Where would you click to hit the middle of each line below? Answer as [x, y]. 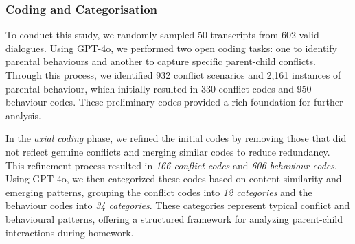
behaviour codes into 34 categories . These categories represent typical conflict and [178, 205]
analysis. [23, 115]
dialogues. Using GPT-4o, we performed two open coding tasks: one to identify [171, 48]
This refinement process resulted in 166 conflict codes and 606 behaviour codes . [171, 165]
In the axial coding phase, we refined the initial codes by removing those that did [176, 138]
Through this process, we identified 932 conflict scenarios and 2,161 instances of [173, 75]
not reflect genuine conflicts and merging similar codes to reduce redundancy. [168, 151]
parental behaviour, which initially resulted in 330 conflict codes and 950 [159, 88]
